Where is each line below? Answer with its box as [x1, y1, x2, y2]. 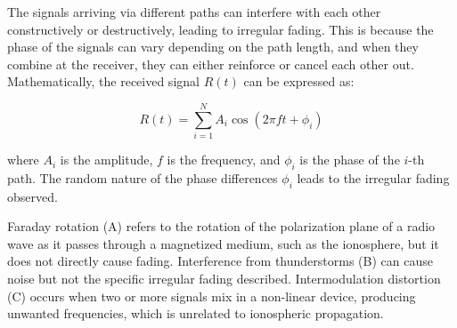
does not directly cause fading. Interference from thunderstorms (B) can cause [7, 252, 433, 270]
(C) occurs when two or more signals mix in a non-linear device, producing [7, 286, 416, 305]
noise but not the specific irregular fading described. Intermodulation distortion [7, 269, 441, 288]
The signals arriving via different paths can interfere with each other [7, 3, 381, 20]
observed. [7, 187, 58, 205]
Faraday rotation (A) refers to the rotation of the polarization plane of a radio [7, 217, 436, 236]
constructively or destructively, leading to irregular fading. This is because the [7, 20, 434, 38]
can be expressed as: [243, 72, 355, 91]
